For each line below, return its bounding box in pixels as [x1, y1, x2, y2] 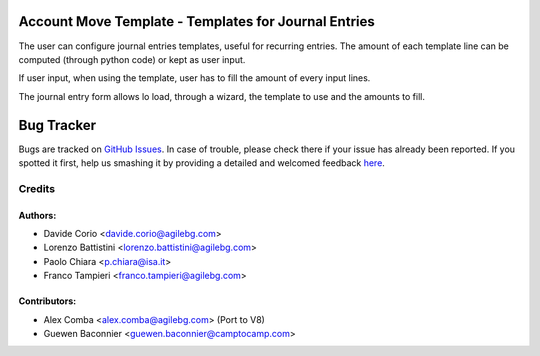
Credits [18, 181, 55, 195]
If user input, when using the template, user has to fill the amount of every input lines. [18, 72, 371, 84]
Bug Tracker [18, 116, 97, 134]
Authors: [18, 209, 57, 221]
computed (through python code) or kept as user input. [18, 53, 246, 65]
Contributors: [18, 295, 77, 307]
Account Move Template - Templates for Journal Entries [18, 13, 375, 30]
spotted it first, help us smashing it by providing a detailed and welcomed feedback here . [18, 156, 385, 169]
